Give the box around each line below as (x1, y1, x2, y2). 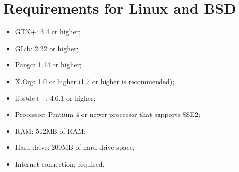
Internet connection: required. (15, 158, 105, 169)
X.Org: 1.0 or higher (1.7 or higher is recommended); (15, 76, 175, 86)
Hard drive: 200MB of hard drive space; (15, 142, 134, 152)
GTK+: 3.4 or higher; (15, 27, 80, 37)
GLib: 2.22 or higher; (15, 43, 79, 53)
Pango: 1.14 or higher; (15, 59, 82, 70)
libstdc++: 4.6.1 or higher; (15, 92, 96, 103)
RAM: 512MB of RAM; (15, 125, 86, 136)
